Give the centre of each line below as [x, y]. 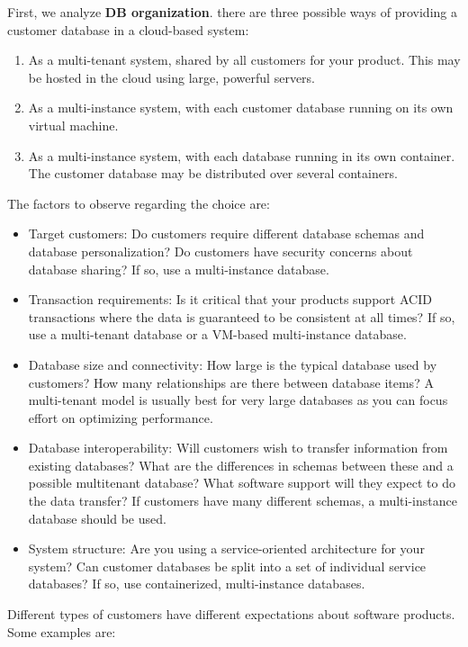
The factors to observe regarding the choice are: [139, 203]
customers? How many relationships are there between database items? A [231, 382]
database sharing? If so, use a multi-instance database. [179, 269]
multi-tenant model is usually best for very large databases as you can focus [238, 400]
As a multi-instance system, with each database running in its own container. [242, 155]
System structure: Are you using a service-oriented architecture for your [226, 548]
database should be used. [97, 518]
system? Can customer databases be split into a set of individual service [227, 566]
